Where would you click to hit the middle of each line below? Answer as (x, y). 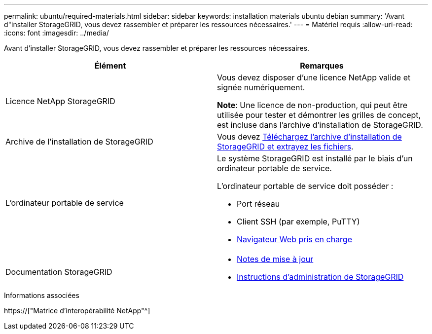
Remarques (322, 66)
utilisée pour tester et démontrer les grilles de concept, (319, 115)
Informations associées (42, 295)
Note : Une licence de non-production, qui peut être (312, 105)
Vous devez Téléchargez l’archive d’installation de (309, 137)
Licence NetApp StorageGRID (60, 101)
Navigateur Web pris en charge (294, 239)
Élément (110, 66)
